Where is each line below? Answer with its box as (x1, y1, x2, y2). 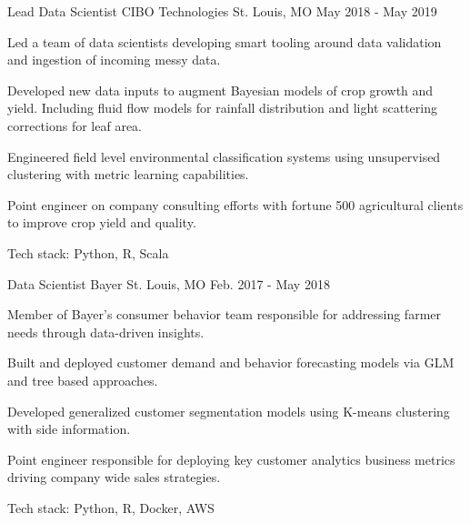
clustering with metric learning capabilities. (7, 165, 249, 184)
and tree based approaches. (7, 370, 158, 389)
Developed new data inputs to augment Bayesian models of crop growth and (7, 80, 434, 99)
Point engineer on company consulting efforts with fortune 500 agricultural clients (7, 195, 464, 214)
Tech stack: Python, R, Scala (7, 243, 169, 262)
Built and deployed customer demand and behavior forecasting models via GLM (7, 353, 455, 372)
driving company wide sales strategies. (7, 468, 221, 487)
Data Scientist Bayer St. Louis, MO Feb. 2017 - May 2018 (7, 274, 330, 293)
